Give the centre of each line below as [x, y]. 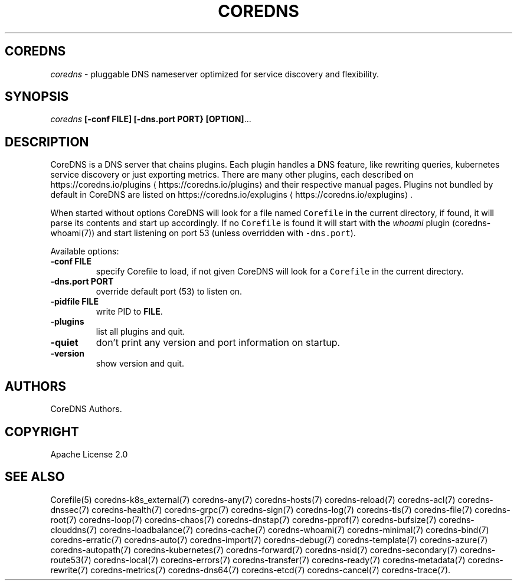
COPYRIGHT [42, 432]
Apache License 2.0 [89, 454]
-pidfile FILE [74, 302]
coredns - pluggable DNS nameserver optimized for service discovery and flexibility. [215, 74]
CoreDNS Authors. [86, 409]
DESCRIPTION [47, 142]
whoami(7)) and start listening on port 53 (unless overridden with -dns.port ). [203, 233]
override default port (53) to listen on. [169, 292]
